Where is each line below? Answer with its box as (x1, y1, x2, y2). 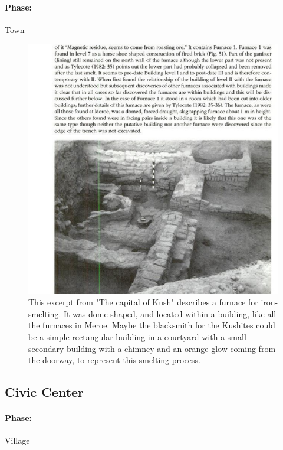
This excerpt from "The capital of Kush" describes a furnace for (28, 296, 258, 308)
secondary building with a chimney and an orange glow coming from (28, 342, 276, 354)
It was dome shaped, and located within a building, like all (63, 307, 277, 319)
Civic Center (5, 383, 84, 401)
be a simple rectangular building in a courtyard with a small (28, 331, 246, 343)
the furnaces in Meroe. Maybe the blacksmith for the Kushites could (28, 319, 275, 331)
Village (5, 434, 30, 446)
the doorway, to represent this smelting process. (28, 354, 200, 366)
